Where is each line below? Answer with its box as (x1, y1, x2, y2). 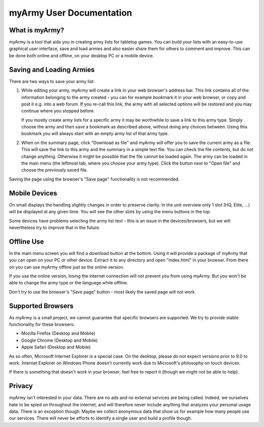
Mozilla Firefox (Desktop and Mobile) (21, 330, 95, 336)
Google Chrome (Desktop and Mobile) (21, 337, 98, 343)
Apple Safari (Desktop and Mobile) (21, 344, 91, 350)
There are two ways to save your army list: (9, 78, 95, 84)
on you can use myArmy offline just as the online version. (9, 264, 125, 270)
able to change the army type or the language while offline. (9, 280, 128, 286)
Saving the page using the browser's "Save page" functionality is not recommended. (9, 176, 180, 182)
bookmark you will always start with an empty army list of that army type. (21, 130, 169, 137)
